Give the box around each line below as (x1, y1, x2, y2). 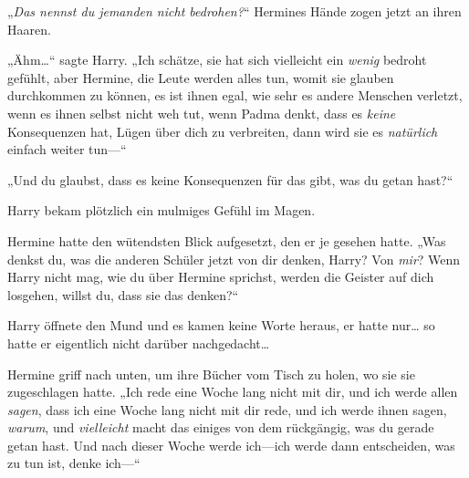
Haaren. (7, 19, 51, 38)
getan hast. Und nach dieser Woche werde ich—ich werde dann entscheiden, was (7, 435, 455, 454)
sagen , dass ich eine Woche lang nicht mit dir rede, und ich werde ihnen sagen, (7, 400, 447, 419)
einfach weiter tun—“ (7, 140, 127, 159)
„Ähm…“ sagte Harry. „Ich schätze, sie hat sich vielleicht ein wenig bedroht (7, 50, 427, 69)
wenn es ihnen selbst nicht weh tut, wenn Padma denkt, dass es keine (7, 103, 396, 122)
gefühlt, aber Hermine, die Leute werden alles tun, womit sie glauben (7, 68, 394, 87)
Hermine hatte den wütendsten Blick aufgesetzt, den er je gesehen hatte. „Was (7, 231, 446, 250)
